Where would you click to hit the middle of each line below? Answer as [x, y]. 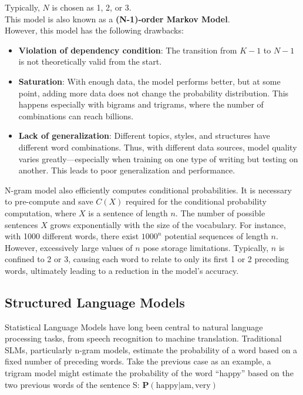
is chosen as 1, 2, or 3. [92, 7]
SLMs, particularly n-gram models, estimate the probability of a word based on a [151, 349]
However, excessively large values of [69, 247]
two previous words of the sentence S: [72, 384]
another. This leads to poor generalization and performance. [127, 170]
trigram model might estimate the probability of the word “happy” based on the [149, 373]
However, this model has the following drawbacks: [94, 30]
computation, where [41, 212]
